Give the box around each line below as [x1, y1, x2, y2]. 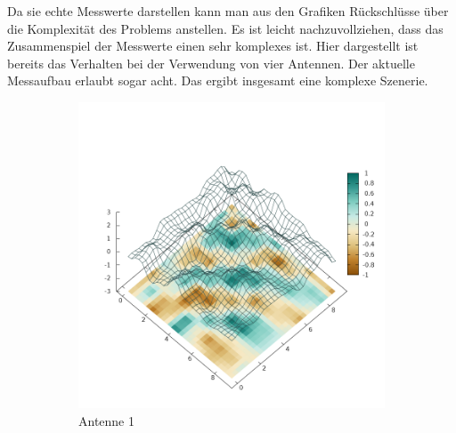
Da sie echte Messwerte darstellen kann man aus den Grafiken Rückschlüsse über [7, 2, 449, 20]
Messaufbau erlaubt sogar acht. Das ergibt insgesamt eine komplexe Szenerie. [7, 71, 428, 90]
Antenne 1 [78, 411, 134, 429]
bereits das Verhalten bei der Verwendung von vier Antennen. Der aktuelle [7, 53, 415, 72]
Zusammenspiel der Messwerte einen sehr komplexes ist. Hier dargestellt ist [7, 36, 419, 55]
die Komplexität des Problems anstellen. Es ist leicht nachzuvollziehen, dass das [7, 19, 444, 37]
